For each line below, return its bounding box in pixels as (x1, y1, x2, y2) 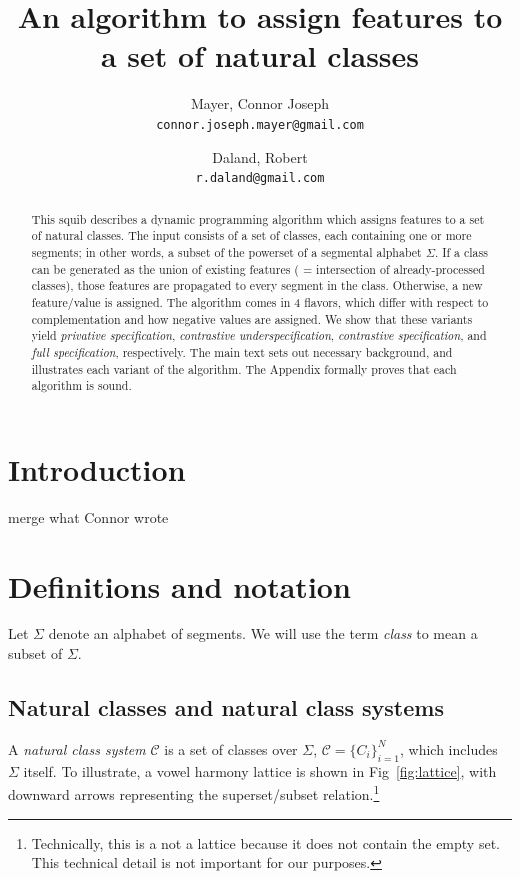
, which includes (399, 738, 498, 759)
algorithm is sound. (31, 377, 132, 394)
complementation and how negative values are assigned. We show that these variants (31, 310, 473, 327)
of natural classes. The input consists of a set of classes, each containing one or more (31, 227, 472, 244)
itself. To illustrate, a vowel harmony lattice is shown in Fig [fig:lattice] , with (23, 760, 497, 781)
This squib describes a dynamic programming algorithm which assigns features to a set (31, 210, 485, 227)
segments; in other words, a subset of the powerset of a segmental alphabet (31, 243, 422, 260)
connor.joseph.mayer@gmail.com (156, 117, 364, 132)
